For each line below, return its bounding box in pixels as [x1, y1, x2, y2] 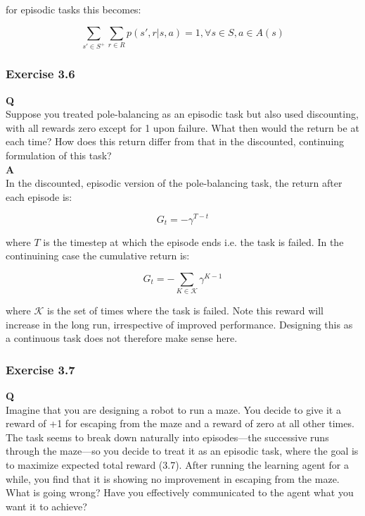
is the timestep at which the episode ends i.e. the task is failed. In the [43, 234, 344, 249]
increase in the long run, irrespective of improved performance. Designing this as [6, 317, 353, 331]
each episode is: [6, 189, 72, 204]
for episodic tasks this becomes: [6, 2, 141, 16]
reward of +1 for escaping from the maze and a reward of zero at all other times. [6, 416, 354, 431]
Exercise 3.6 [6, 65, 75, 82]
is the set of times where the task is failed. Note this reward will [47, 303, 324, 318]
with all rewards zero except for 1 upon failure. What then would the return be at [6, 120, 359, 135]
